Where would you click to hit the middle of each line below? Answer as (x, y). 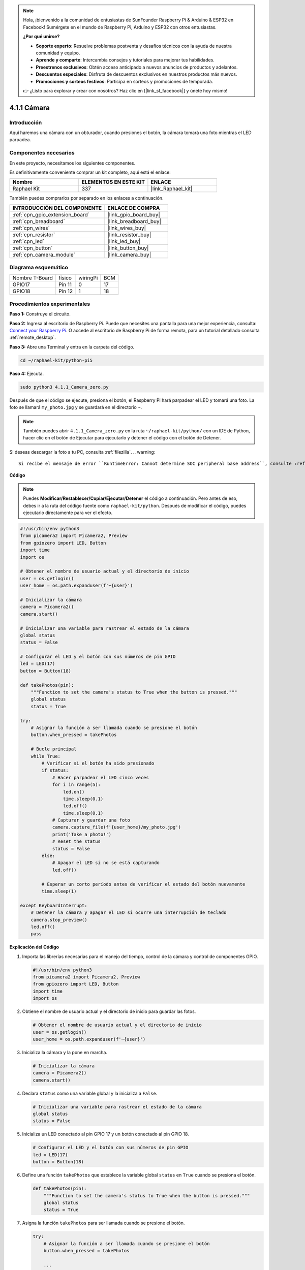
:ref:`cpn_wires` (31, 228)
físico (65, 278)
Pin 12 (66, 291)
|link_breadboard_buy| (134, 221)
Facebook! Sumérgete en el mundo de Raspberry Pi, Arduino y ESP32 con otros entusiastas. (120, 27)
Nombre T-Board (33, 278)
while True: (46, 756)
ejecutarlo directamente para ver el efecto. (68, 513)
